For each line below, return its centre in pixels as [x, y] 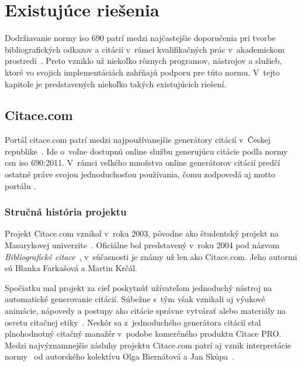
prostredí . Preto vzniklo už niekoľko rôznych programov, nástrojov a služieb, [143, 61]
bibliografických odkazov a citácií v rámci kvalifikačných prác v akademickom [145, 49]
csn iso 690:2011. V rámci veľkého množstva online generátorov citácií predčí [143, 163]
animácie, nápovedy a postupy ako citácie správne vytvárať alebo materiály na [145, 311]
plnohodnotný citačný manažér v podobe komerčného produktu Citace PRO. [143, 333]
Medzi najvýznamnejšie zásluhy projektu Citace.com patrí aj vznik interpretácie [148, 345]
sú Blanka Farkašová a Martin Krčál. [71, 268]
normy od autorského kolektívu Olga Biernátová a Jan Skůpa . [120, 356]
